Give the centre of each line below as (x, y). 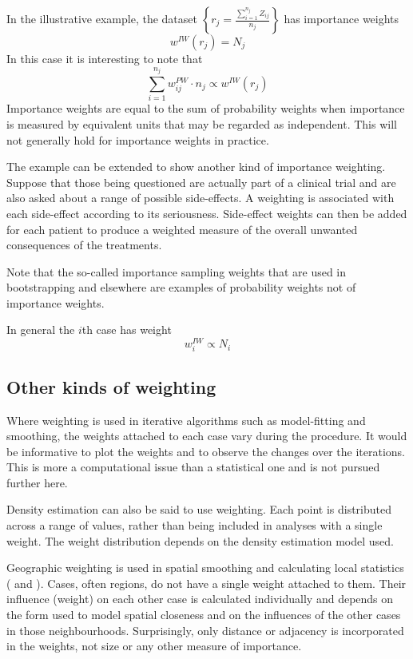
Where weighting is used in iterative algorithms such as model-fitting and (186, 420)
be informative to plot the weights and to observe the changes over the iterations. (206, 451)
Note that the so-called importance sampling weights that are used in (177, 271)
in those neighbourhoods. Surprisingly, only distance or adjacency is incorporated (205, 630)
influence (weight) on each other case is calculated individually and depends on (200, 599)
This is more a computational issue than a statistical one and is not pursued (193, 467)
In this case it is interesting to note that (105, 58)
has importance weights (342, 18)
